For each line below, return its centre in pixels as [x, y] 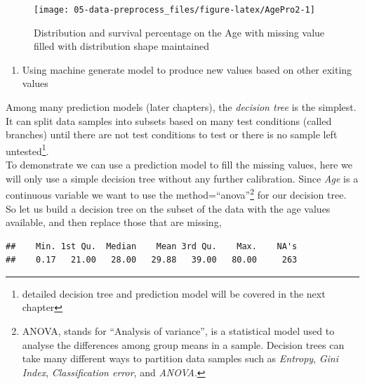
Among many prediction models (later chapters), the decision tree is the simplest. [181, 107]
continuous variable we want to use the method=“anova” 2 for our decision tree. [176, 193]
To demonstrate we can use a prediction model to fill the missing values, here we [179, 165]
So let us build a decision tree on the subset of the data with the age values [168, 208]
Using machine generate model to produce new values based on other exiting [187, 69]
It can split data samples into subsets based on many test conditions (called [169, 120]
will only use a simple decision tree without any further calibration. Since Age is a [182, 178]
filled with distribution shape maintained [121, 46]
